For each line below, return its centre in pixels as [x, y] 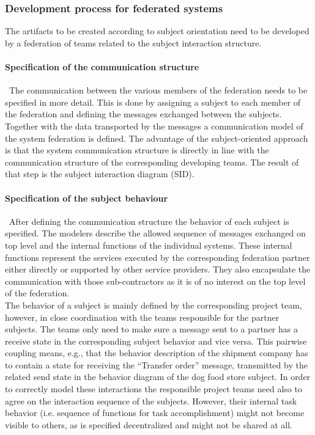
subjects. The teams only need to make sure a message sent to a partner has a [151, 329]
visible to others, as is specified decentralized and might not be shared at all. [149, 424]
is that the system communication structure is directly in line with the [137, 150]
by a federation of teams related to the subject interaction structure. [133, 42]
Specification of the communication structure [102, 67]
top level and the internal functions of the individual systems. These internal [149, 245]
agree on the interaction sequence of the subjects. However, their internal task [151, 400]
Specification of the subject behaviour [87, 198]
